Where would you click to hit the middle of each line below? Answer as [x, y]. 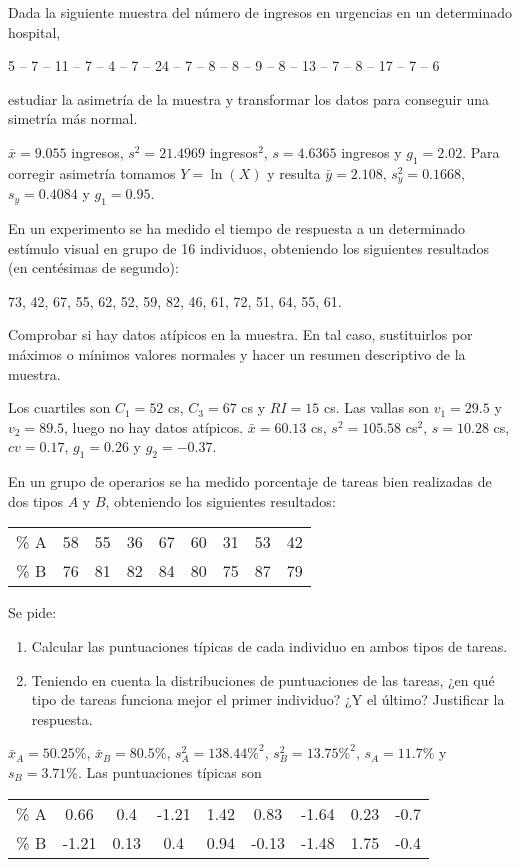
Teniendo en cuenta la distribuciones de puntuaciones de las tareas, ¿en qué [263, 679]
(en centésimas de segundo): [93, 267]
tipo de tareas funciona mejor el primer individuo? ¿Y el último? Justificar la [268, 699]
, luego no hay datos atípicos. [154, 426]
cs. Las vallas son [376, 407]
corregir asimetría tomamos [92, 172]
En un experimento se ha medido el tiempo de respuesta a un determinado [237, 228]
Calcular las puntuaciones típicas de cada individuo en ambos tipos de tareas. [269, 645]
